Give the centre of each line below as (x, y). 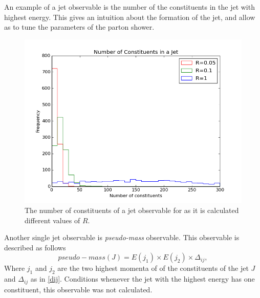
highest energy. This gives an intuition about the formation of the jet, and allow (130, 17)
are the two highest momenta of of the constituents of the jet (153, 268)
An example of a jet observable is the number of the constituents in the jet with (129, 7)
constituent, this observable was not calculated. (78, 289)
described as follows (35, 247)
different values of (52, 220)
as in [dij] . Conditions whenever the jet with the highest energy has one (143, 279)
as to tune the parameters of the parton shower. (79, 27)
